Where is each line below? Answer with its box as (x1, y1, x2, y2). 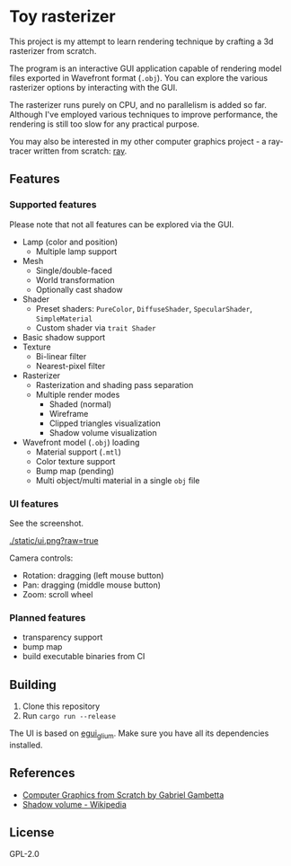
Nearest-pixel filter (35, 360, 106, 371)
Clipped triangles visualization (48, 418, 161, 429)
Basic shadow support (22, 331, 106, 342)
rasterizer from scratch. (9, 45, 97, 56)
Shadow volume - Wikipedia (22, 799, 128, 809)
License (9, 825, 55, 841)
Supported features (9, 199, 97, 211)
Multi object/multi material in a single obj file (35, 474, 200, 486)
